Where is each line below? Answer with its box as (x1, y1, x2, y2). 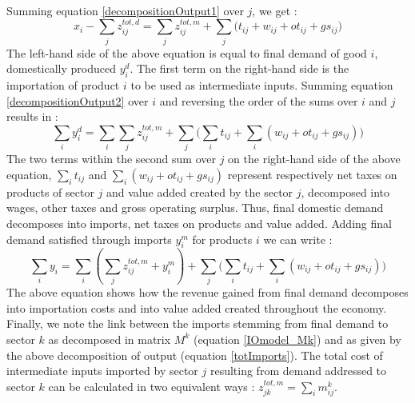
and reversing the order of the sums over (159, 92, 358, 109)
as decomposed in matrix (48, 330, 171, 347)
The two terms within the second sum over (6, 150, 216, 167)
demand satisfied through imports (6, 230, 172, 247)
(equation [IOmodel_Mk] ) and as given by (193, 330, 401, 347)
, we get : (252, 2, 297, 18)
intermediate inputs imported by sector (6, 362, 198, 379)
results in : (6, 108, 58, 125)
